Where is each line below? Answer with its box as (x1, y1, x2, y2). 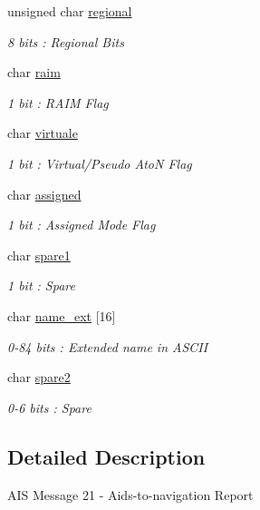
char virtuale (7, 123, 78, 142)
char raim (7, 63, 61, 82)
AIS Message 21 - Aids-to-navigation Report (7, 485, 254, 504)
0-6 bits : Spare (7, 397, 91, 417)
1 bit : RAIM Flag (7, 93, 109, 112)
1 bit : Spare (7, 276, 75, 295)
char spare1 (7, 245, 71, 264)
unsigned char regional (7, 2, 132, 20)
